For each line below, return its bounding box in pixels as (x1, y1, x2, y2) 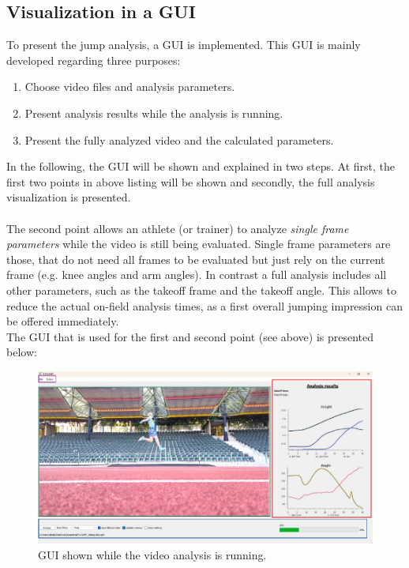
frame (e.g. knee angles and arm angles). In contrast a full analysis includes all (6, 266, 387, 283)
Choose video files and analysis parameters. (24, 78, 235, 95)
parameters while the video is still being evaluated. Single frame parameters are (6, 235, 391, 252)
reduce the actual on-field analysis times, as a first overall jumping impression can (6, 297, 403, 314)
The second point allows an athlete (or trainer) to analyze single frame (6, 220, 349, 236)
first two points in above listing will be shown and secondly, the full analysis (6, 173, 375, 190)
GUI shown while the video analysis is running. (38, 546, 267, 562)
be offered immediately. (6, 313, 119, 329)
